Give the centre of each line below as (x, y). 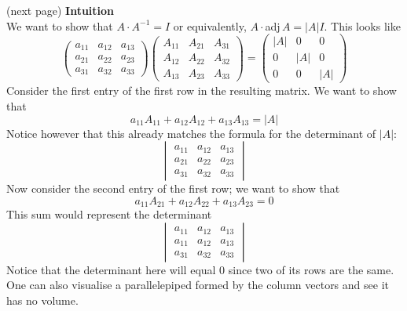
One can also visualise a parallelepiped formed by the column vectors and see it (198, 285)
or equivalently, (210, 25)
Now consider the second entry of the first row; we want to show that (173, 188)
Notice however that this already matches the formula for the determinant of (191, 133)
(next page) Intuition (60, 10)
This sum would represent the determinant (109, 214)
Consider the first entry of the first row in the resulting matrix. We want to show (202, 90)
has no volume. (42, 300)
